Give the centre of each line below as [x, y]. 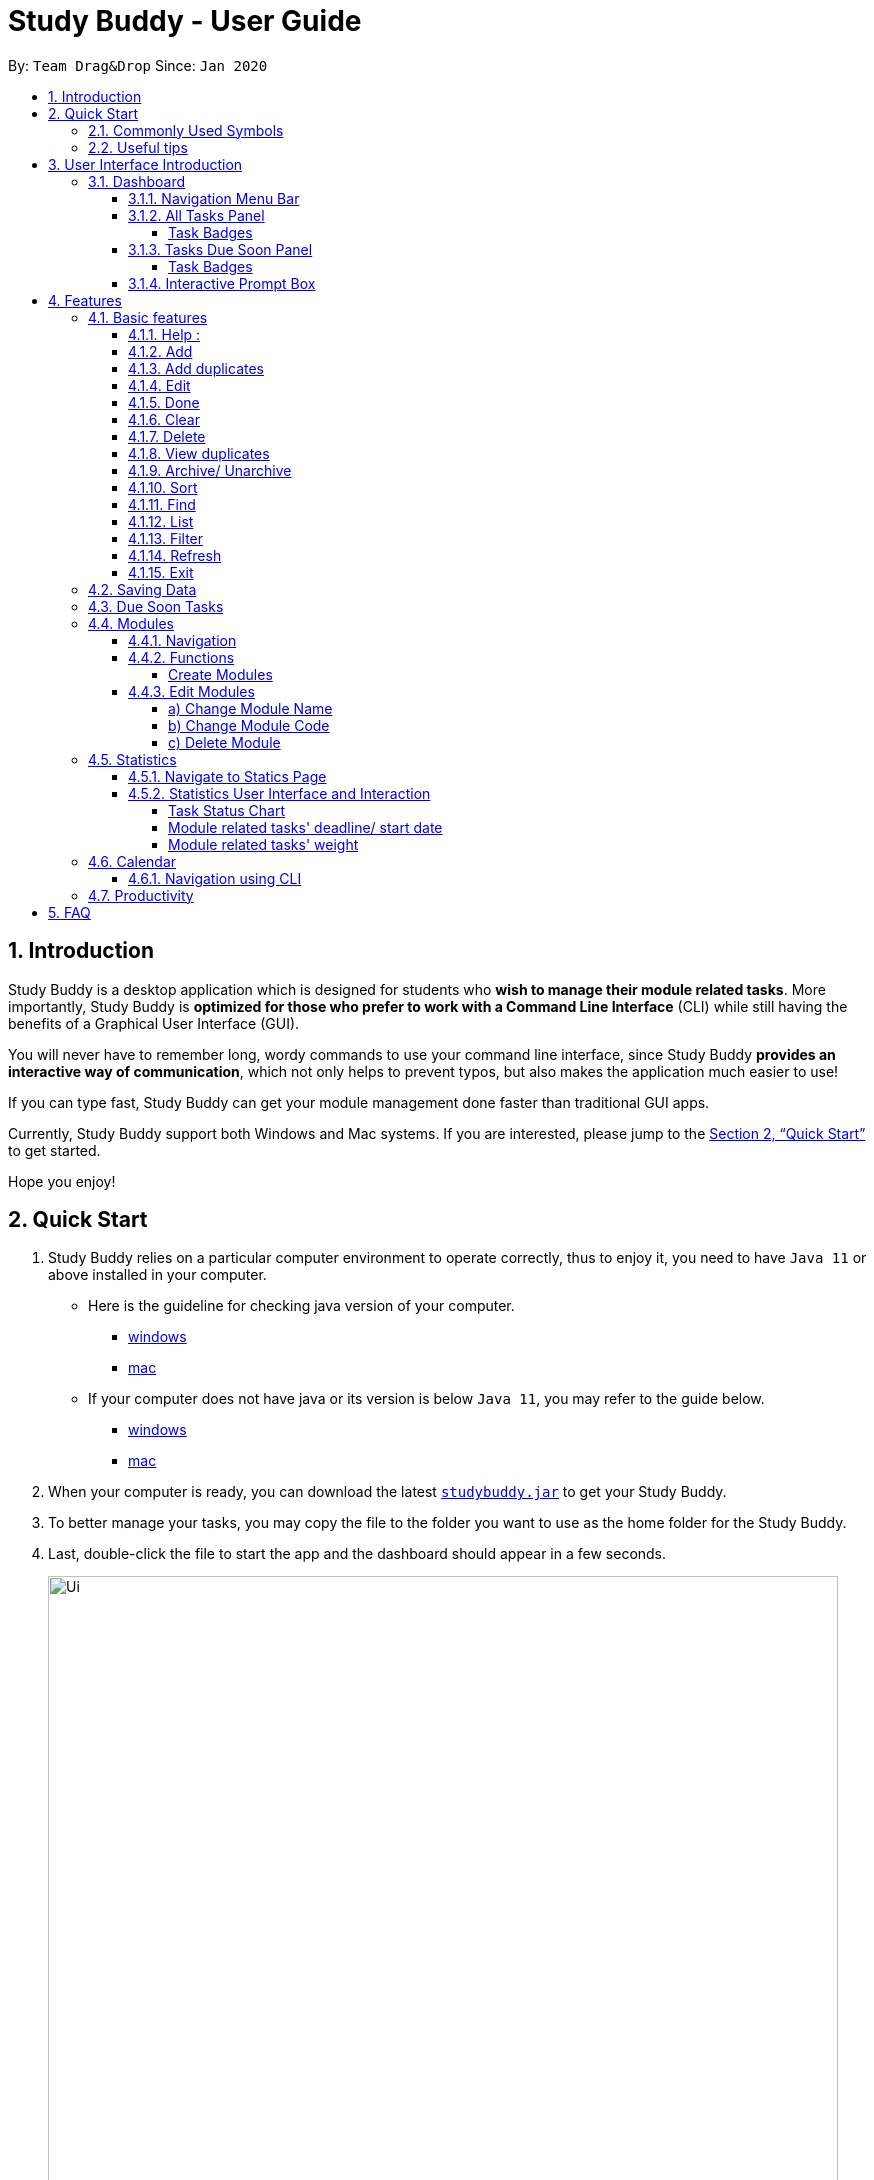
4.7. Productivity [141, 895]
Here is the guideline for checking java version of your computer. [301, 1306]
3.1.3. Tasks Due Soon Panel [220, 249]
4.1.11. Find [162, 504]
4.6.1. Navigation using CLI [215, 878]
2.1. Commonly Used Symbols [186, 130]
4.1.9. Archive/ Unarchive [210, 470]
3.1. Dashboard [137, 181]
